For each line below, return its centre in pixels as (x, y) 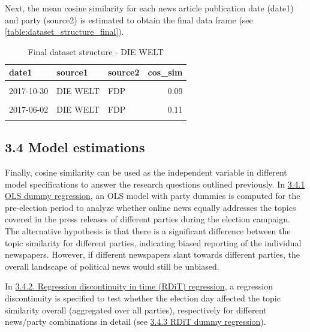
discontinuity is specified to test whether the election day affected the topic (143, 298)
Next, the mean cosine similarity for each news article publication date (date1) (149, 8)
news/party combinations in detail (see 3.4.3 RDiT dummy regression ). (136, 322)
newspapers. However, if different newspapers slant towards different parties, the (152, 254)
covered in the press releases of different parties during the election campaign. (148, 219)
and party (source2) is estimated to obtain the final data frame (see (129, 19)
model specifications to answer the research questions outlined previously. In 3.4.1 (155, 184)
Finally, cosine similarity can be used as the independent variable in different (146, 172)
